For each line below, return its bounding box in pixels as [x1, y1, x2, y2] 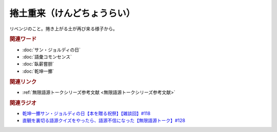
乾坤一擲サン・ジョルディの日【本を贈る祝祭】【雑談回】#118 [22, 110, 151, 116]
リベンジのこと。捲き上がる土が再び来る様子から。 [9, 26, 117, 32]
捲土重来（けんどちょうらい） [9, 8, 135, 19]
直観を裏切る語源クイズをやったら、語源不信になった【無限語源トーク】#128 [22, 118, 186, 124]
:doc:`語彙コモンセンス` [22, 54, 72, 60]
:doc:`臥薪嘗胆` [22, 61, 54, 67]
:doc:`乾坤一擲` [22, 68, 54, 74]
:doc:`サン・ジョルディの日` [22, 47, 81, 53]
